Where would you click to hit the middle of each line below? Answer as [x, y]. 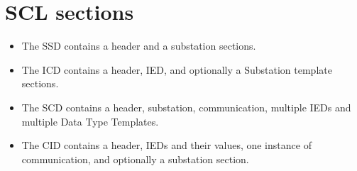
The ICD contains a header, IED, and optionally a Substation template [177, 69]
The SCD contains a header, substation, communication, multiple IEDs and [186, 107]
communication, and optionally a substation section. [135, 159]
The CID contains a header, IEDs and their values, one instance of [166, 145]
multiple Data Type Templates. [90, 121]
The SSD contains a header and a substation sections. [139, 46]
